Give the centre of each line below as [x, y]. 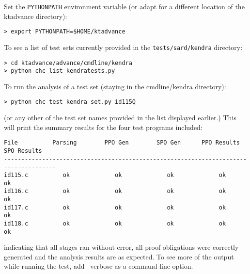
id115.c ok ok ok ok [115, 175]
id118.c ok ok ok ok [115, 223]
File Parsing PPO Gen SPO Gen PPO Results [122, 143]
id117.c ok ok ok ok [115, 207]
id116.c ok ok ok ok [115, 191]
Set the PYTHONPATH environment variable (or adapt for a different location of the [124, 6]
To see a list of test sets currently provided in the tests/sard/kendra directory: [123, 47]
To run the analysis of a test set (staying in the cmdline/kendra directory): [115, 86]
